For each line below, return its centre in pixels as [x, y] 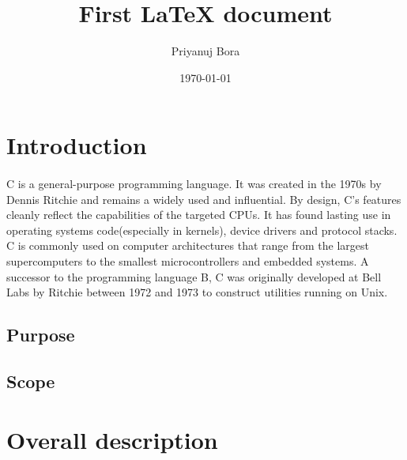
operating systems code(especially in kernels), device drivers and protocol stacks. [202, 230]
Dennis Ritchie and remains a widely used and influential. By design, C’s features [204, 199]
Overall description [112, 439]
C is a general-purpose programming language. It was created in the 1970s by [194, 184]
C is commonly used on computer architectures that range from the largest [188, 245]
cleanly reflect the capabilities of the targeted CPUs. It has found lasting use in [199, 215]
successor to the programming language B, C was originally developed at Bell [194, 276]
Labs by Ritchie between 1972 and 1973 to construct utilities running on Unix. [197, 292]
